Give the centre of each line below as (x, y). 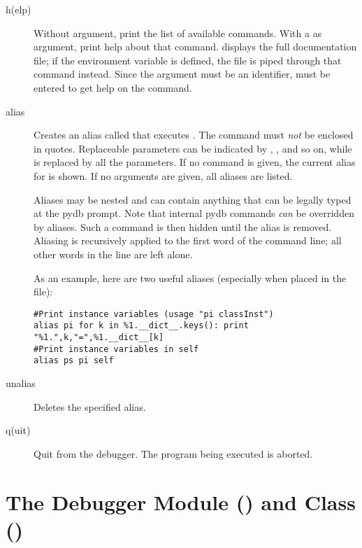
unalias (21, 382)
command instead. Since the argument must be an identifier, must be (182, 74)
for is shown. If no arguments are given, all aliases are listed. (163, 175)
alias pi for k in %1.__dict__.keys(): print (141, 326)
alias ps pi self (74, 361)
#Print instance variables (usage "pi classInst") (154, 314)
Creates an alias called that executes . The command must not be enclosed (194, 135)
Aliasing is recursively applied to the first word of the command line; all (188, 240)
